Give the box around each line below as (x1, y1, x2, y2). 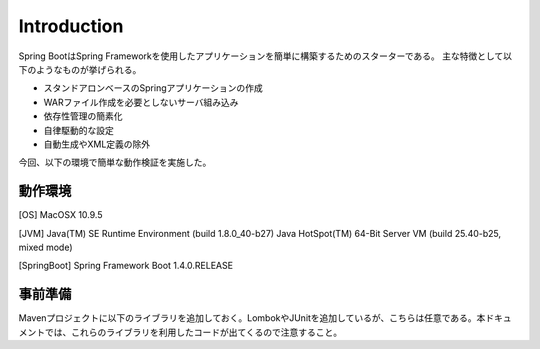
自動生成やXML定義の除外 (43, 138, 151, 150)
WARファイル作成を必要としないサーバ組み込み (43, 96, 239, 108)
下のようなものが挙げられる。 (18, 63, 142, 75)
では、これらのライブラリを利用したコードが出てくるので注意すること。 (44, 326, 343, 338)
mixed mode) (18, 241, 73, 253)
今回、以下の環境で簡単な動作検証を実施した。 (18, 156, 212, 169)
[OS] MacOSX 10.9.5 (18, 209, 103, 221)
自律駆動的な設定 (43, 124, 114, 136)
